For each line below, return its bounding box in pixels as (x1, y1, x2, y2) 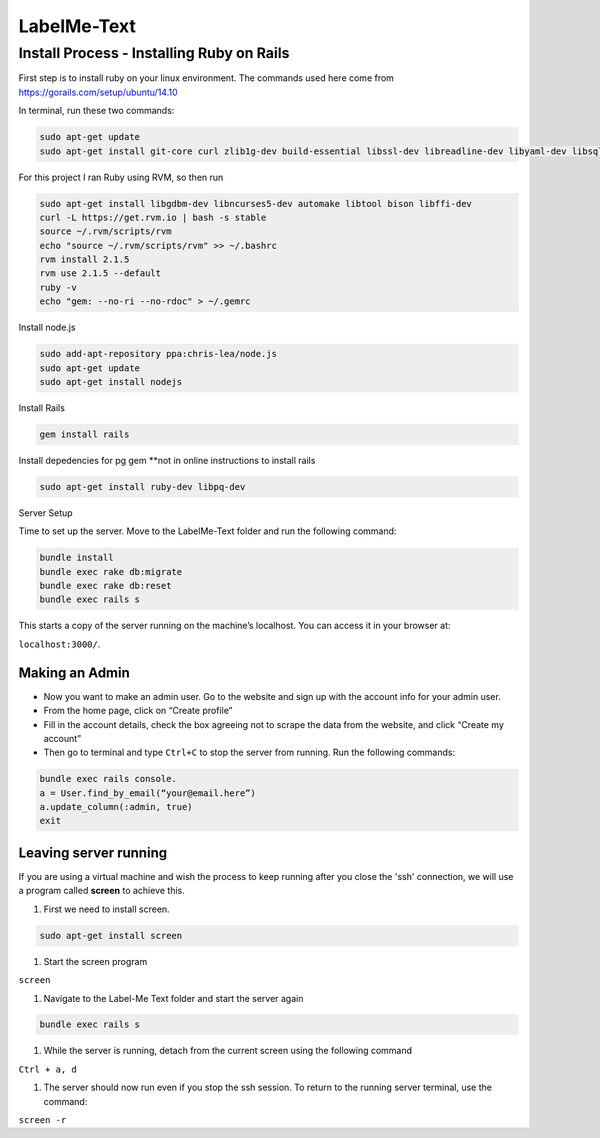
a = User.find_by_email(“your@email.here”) (39, 787, 257, 799)
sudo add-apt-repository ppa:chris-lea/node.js (39, 348, 277, 360)
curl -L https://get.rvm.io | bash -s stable (39, 211, 267, 223)
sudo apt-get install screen (39, 930, 183, 941)
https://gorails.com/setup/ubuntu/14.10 (18, 86, 179, 98)
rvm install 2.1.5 (39, 254, 130, 265)
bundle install (39, 552, 114, 564)
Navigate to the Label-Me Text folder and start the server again (43, 992, 304, 1004)
